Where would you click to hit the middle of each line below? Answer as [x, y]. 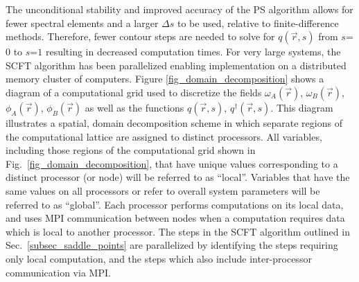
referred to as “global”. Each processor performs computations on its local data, [175, 204]
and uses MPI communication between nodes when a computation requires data [175, 218]
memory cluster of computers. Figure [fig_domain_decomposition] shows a [165, 79]
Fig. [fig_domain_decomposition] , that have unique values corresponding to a [172, 163]
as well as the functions [134, 107]
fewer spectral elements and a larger [82, 23]
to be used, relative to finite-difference [258, 23]
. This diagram [302, 107]
